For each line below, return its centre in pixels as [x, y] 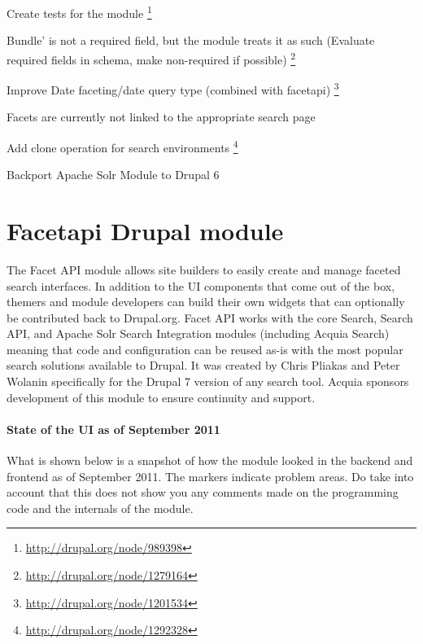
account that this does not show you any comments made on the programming [203, 492]
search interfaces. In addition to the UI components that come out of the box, [201, 285]
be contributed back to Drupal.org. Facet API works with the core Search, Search [210, 317]
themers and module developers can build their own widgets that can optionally [206, 302]
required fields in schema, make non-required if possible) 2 [151, 58]
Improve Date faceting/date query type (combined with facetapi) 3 [173, 88]
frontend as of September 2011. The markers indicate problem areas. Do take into [210, 476]
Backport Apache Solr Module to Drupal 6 [113, 175]
